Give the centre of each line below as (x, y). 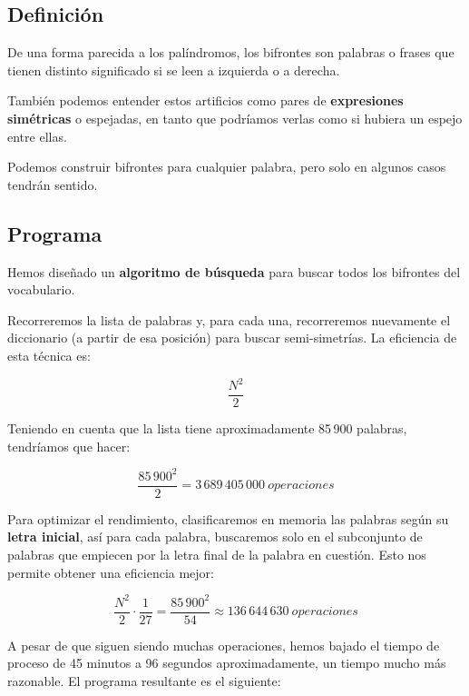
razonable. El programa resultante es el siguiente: (144, 680)
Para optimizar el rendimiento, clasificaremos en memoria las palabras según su (228, 518)
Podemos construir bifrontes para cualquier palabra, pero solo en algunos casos (227, 167)
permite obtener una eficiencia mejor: (111, 572)
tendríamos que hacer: (69, 446)
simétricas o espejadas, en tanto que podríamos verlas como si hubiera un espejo (235, 118)
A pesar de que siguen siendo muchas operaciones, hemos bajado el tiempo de (224, 645)
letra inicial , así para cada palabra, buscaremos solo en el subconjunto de (215, 537)
